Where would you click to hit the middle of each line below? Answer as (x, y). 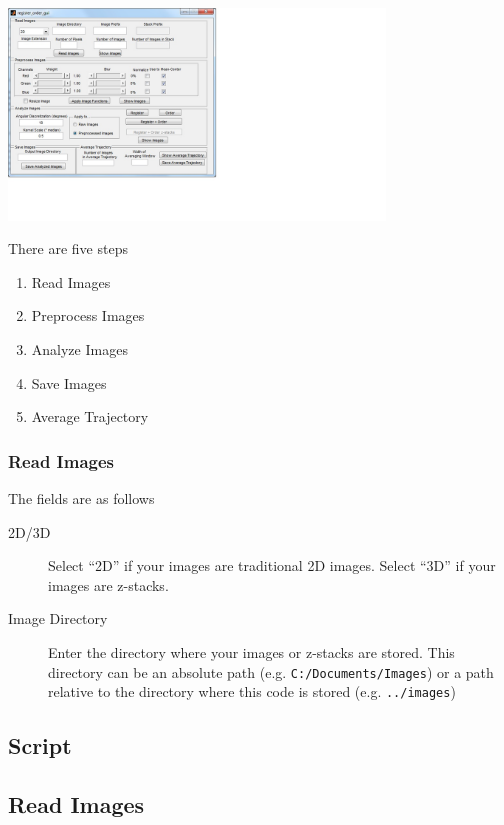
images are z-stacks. (108, 584)
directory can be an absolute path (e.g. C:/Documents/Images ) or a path (271, 671)
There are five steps (68, 248)
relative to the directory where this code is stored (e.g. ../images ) (252, 691)
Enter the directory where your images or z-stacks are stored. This (251, 651)
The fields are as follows (81, 497)
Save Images (69, 382)
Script (40, 745)
